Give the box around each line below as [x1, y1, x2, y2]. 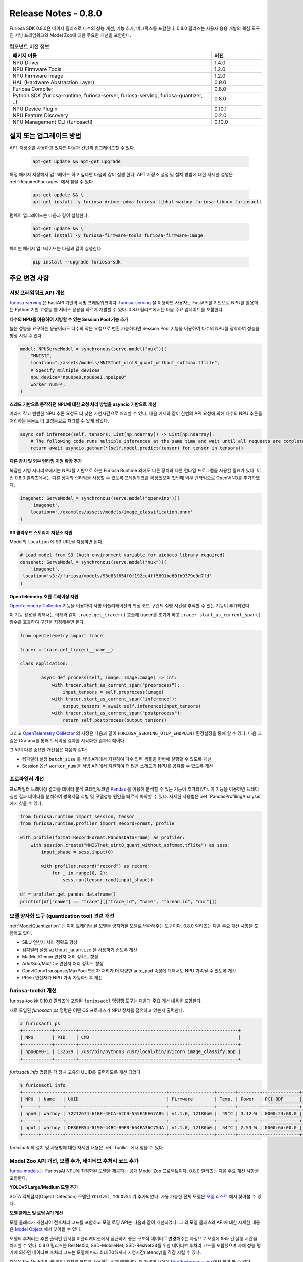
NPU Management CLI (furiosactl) [12, 118, 93, 125]
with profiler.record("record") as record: [41, 863, 151, 869]
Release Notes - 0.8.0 [9, 8, 103, 19]
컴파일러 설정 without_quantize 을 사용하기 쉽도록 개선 [22, 946, 137, 953]
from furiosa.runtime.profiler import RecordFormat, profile [20, 821, 175, 826]
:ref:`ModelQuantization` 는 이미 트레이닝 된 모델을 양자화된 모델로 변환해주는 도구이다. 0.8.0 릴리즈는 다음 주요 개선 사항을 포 [9, 923, 259, 929]
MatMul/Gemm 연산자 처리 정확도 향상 [22, 953, 99, 959]
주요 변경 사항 [9, 274, 49, 282]
